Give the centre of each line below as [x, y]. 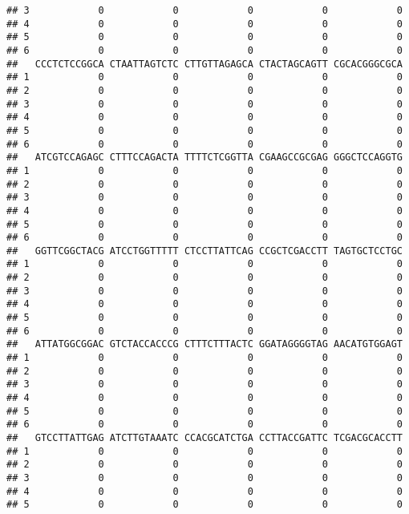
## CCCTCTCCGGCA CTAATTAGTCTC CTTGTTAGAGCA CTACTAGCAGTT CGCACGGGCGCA [204, 64]
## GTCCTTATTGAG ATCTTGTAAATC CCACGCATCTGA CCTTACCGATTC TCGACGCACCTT [204, 438]
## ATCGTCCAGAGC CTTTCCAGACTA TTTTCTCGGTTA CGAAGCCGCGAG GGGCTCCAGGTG [204, 158]
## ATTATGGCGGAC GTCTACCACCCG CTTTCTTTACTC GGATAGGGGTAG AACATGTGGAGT [204, 344]
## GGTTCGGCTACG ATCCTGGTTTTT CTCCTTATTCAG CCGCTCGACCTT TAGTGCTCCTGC [204, 251]
